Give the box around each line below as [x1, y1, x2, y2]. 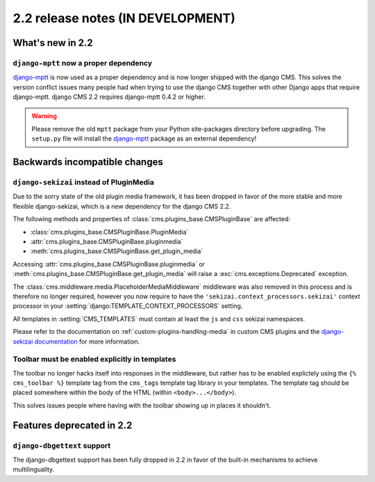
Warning [31, 112, 57, 120]
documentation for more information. [34, 337, 140, 346]
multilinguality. [12, 465, 55, 474]
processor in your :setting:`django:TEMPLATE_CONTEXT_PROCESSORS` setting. [12, 302, 243, 310]
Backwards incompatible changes [12, 156, 163, 168]
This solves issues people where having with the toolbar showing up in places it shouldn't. [12, 401, 271, 410]
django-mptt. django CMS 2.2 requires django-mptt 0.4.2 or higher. [12, 93, 206, 101]
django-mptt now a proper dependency [12, 58, 153, 67]
